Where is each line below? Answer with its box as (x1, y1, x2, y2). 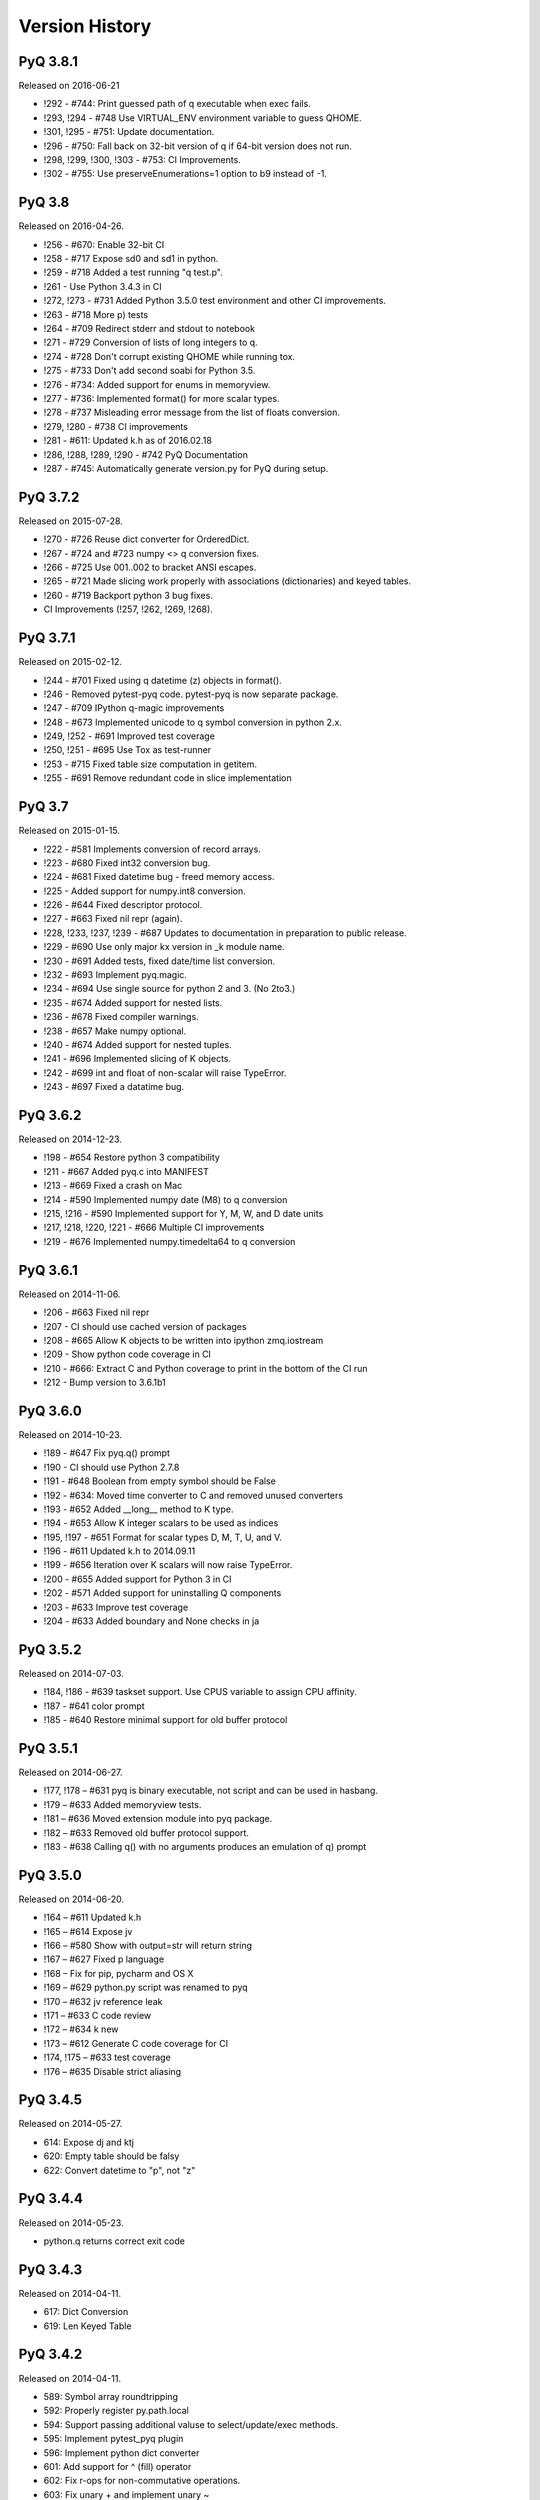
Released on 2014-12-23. (18, 1133, 122, 1145)
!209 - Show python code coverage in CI (43, 1348, 212, 1360)
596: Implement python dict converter (43, 2446, 200, 2459)
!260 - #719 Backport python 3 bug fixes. (43, 589, 214, 601)
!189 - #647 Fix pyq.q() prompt (43, 1447, 170, 1459)
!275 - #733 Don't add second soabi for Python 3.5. (43, 365, 256, 377)
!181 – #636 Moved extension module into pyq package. (43, 1813, 273, 1825)
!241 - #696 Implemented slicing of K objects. (43, 1053, 232, 1065)
